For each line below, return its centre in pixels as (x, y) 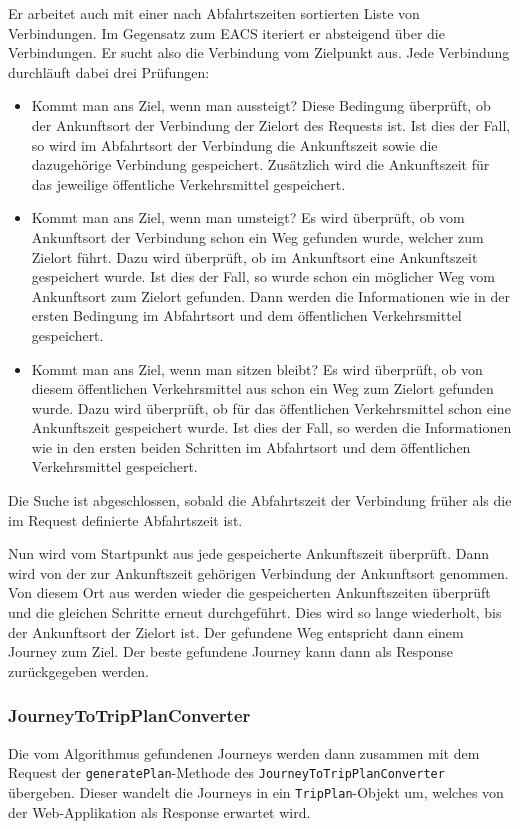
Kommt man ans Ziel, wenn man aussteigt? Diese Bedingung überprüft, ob (261, 105)
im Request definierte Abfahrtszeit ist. (125, 519)
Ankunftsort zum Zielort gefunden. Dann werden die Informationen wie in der (270, 295)
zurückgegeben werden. (78, 670)
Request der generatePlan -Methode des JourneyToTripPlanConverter (226, 772)
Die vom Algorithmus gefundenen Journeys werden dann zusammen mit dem (244, 752)
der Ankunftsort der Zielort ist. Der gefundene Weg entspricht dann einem (236, 631)
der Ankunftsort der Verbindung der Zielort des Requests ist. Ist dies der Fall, (271, 124)
